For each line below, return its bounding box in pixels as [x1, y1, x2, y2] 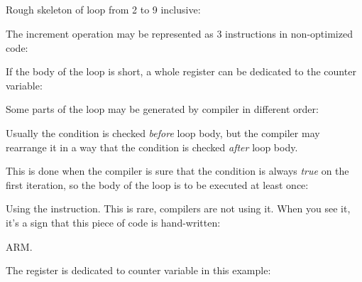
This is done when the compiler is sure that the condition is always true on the [6, 163, 349, 178]
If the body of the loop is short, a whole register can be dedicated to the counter [6, 64, 356, 79]
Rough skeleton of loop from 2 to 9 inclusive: [6, 2, 201, 17]
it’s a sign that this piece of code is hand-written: [6, 215, 221, 229]
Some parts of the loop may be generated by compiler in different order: [6, 102, 319, 116]
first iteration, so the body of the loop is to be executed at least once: [6, 177, 309, 192]
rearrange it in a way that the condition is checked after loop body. [6, 139, 298, 154]
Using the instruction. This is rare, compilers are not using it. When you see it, [6, 201, 351, 216]
